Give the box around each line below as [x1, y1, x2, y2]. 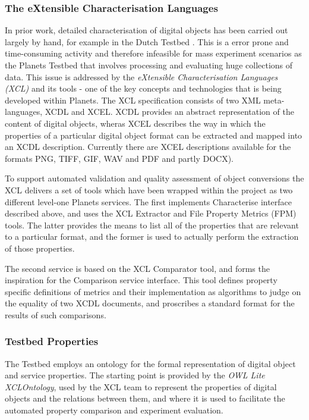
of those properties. [5, 242, 75, 254]
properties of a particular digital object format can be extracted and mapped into [5, 128, 302, 141]
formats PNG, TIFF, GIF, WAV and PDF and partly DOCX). [5, 152, 234, 164]
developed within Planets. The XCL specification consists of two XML [5, 93, 261, 106]
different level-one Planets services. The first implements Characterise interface [5, 195, 292, 208]
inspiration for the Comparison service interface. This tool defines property [5, 274, 278, 286]
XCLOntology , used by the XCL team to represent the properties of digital [5, 380, 277, 393]
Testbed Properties [5, 334, 99, 349]
